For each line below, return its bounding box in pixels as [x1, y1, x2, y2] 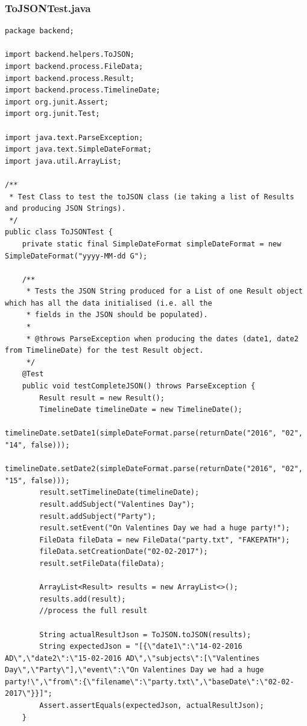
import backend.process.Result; [5, 74, 135, 83]
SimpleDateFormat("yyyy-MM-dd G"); [5, 251, 148, 260]
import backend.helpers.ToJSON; [5, 50, 135, 59]
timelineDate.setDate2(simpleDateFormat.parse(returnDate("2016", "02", [5, 464, 303, 474]
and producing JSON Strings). [5, 204, 126, 213]
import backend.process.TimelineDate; [5, 86, 160, 95]
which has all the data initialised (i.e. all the [5, 298, 212, 307]
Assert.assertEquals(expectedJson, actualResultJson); [39, 701, 264, 710]
